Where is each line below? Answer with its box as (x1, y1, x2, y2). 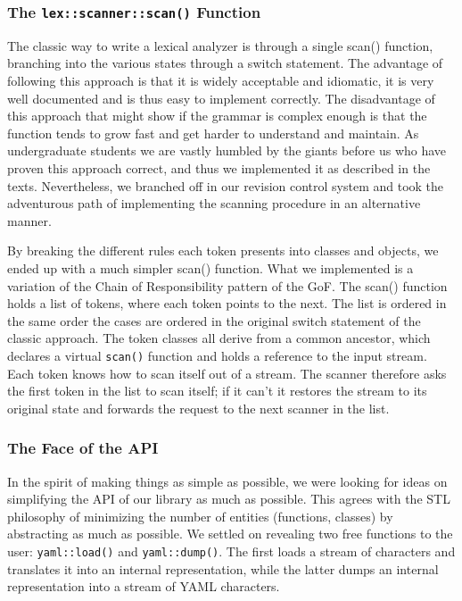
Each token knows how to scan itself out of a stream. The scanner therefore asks (7, 363, 447, 382)
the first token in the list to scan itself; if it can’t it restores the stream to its (7, 381, 427, 400)
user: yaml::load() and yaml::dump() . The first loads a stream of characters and (7, 541, 456, 560)
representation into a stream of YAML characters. (7, 577, 280, 596)
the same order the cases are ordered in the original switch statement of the (7, 311, 421, 330)
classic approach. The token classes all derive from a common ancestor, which (7, 329, 431, 347)
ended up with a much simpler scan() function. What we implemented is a (7, 258, 414, 277)
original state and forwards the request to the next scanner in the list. (7, 398, 390, 417)
